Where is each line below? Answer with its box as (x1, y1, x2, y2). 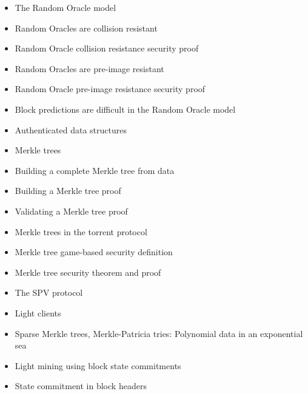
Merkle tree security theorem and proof (15, 265, 161, 278)
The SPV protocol (15, 286, 83, 299)
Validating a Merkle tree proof (15, 204, 128, 217)
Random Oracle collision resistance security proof (15, 42, 199, 55)
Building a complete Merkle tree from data (15, 164, 175, 176)
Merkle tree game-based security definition (15, 245, 173, 258)
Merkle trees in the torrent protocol (15, 225, 147, 238)
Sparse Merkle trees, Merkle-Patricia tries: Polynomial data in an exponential (15, 327, 303, 339)
